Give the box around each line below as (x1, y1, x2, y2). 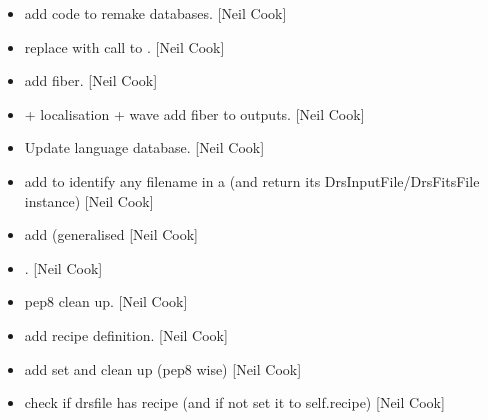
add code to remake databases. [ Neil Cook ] (24, 3, 287, 23)
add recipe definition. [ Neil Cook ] (24, 324, 228, 345)
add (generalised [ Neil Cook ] (24, 224, 199, 245)
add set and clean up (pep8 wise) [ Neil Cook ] (24, 358, 302, 379)
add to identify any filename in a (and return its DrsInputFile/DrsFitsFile (24, 170, 480, 191)
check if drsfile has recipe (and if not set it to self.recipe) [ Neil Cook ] (24, 392, 445, 413)
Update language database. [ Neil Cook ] (24, 137, 265, 158)
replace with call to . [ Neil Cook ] (24, 36, 225, 57)
